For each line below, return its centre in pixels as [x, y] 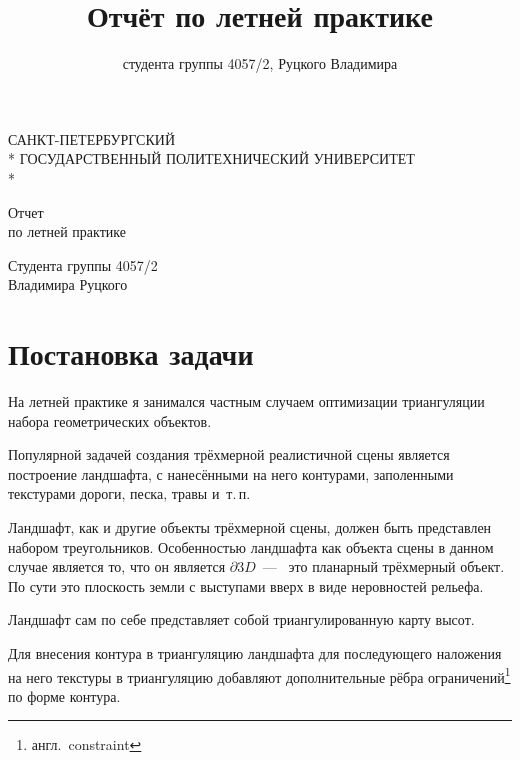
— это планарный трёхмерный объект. [383, 566]
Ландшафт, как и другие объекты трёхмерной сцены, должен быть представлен [250, 526]
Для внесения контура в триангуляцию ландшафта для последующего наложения [255, 652]
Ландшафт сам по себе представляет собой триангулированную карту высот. [241, 619]
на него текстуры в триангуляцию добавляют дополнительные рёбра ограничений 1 [259, 675]
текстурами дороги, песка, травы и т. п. [129, 493]
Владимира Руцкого [68, 284]
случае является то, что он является [117, 566]
